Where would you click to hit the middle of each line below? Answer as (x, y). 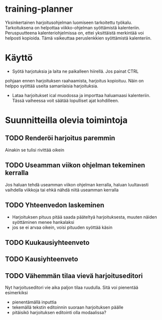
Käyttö (19, 58)
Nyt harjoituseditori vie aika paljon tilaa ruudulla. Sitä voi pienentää (72, 288)
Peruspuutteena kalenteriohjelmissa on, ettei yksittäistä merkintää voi (75, 33)
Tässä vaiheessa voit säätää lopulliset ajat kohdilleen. (65, 100)
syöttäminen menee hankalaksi (43, 222)
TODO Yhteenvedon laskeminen (55, 205)
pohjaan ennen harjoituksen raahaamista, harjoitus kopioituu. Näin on (74, 80)
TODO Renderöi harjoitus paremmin (60, 138)
